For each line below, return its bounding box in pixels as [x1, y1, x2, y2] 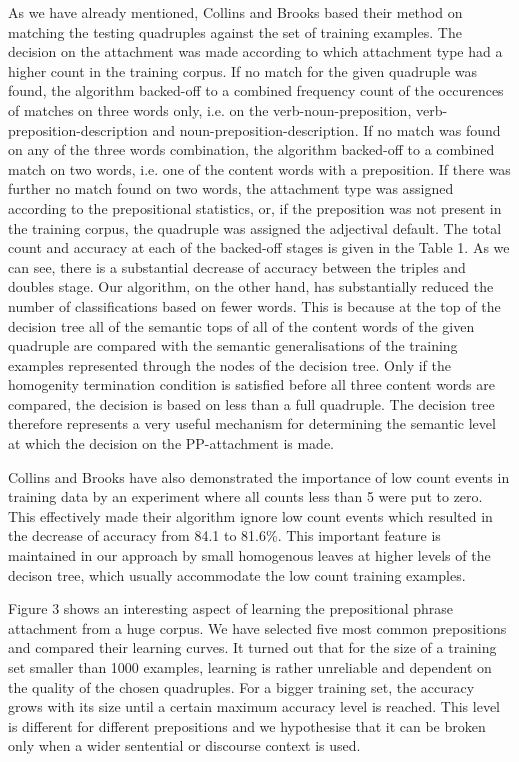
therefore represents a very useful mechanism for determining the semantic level [8, 413, 496, 434]
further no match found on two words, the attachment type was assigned [8, 178, 454, 199]
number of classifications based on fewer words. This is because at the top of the [8, 295, 501, 316]
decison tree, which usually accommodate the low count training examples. [8, 564, 466, 585]
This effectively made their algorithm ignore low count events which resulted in [8, 505, 493, 526]
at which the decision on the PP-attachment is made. [8, 433, 335, 454]
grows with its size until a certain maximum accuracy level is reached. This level [8, 696, 501, 717]
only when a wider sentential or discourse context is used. [8, 735, 361, 756]
